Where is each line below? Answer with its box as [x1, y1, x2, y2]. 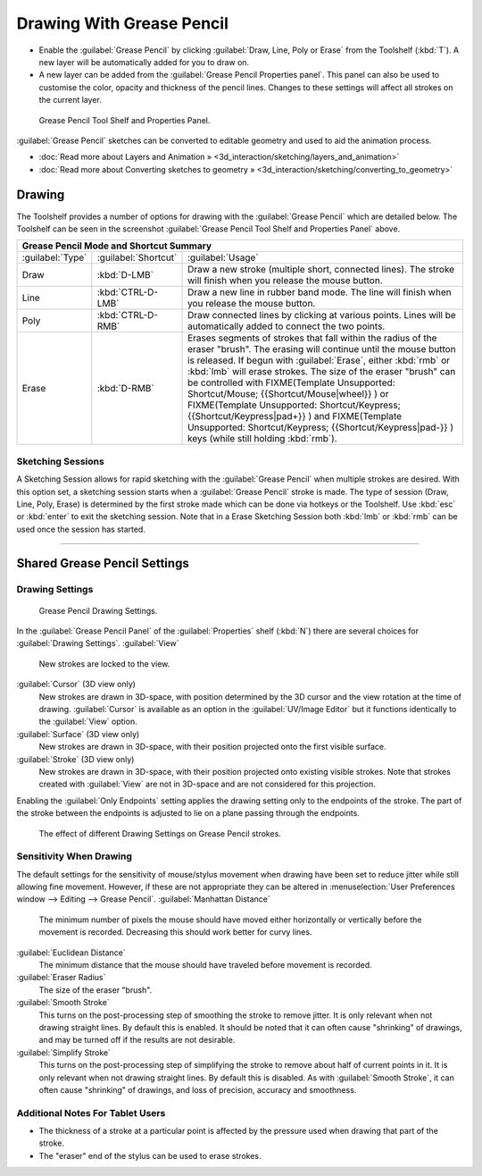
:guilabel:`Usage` [187, 251, 259, 264]
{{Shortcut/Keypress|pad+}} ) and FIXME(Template [187, 410, 402, 423]
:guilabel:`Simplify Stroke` [16, 1046, 112, 1058]
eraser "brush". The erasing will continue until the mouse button [187, 343, 456, 356]
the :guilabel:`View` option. [38, 716, 137, 727]
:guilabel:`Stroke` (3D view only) [16, 753, 135, 764]
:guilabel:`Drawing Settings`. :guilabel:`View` [16, 638, 179, 649]
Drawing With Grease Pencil [16, 13, 229, 33]
